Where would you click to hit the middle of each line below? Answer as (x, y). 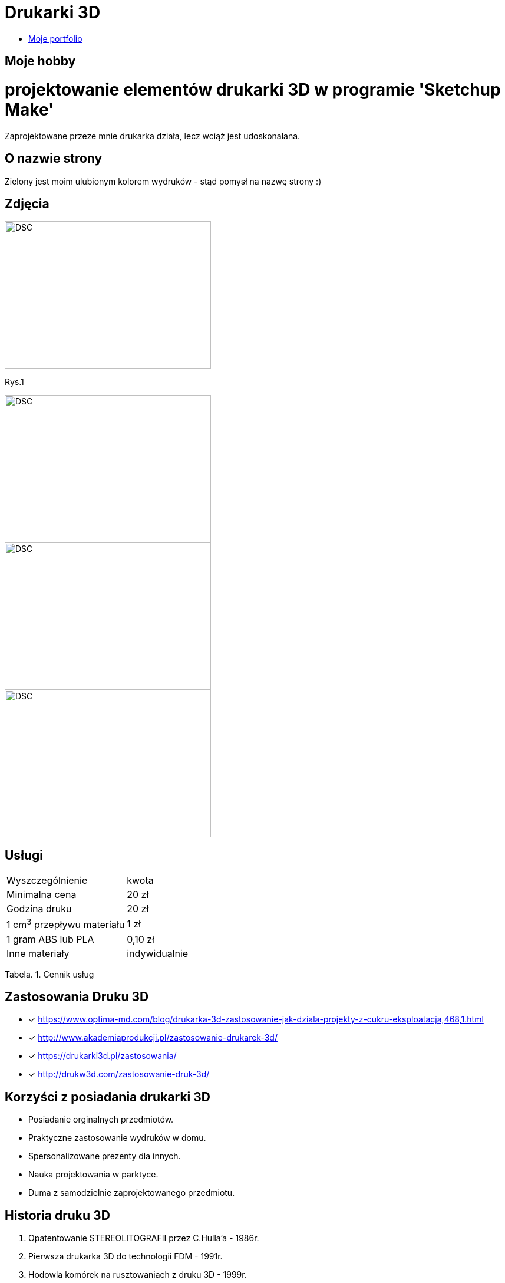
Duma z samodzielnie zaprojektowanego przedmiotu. (132, 1193)
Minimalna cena (42, 895)
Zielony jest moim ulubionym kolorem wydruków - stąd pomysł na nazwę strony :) (163, 181)
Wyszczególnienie (47, 881)
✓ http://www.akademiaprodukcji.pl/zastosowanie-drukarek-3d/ (153, 1038)
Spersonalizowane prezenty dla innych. (105, 1156)
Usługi (24, 855)
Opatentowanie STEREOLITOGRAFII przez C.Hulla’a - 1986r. (144, 1238)
